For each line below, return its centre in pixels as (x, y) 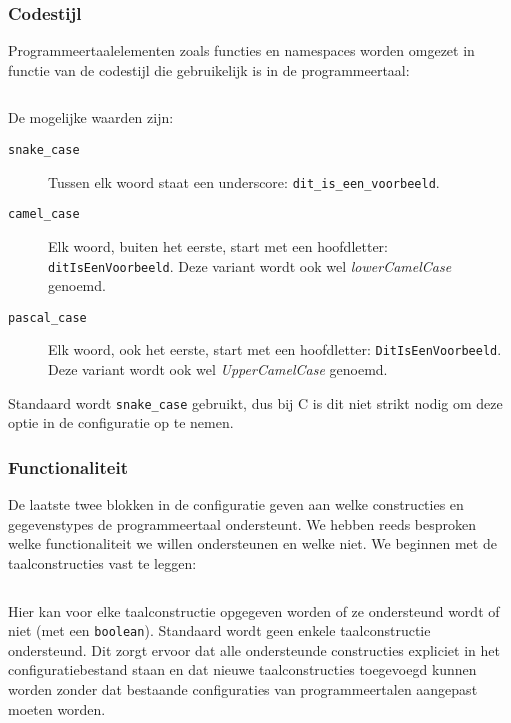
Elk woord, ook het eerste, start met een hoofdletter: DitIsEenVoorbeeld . (275, 349)
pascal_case (47, 317)
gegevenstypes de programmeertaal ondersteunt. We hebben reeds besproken (242, 523)
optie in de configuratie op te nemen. (121, 422)
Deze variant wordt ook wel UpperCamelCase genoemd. (218, 369)
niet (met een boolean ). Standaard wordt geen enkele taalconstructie (219, 630)
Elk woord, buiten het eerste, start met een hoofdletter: (218, 245)
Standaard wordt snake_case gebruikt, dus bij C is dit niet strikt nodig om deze (255, 402)
